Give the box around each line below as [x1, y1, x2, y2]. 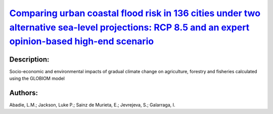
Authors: [9, 88, 38, 97]
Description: [9, 55, 50, 64]
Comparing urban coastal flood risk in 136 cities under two [9, 8, 260, 19]
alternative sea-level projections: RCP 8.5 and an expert [9, 22, 250, 33]
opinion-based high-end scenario [9, 36, 154, 47]
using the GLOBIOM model [9, 76, 65, 82]
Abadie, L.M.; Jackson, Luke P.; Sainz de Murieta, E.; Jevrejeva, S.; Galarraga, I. [9, 101, 175, 108]
